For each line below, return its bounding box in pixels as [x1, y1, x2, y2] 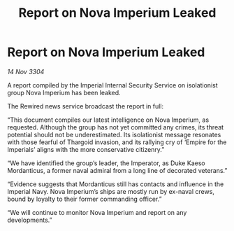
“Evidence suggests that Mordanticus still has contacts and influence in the [7, 180, 224, 188]
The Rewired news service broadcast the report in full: [7, 101, 164, 110]
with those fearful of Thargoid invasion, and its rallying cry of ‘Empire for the [7, 138, 227, 146]
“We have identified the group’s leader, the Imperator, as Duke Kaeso [7, 159, 205, 167]
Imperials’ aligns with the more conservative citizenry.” [7, 145, 165, 153]
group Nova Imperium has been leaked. [7, 88, 121, 97]
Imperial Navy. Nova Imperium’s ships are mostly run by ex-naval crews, [7, 187, 215, 195]
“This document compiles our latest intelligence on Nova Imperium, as [7, 115, 210, 124]
